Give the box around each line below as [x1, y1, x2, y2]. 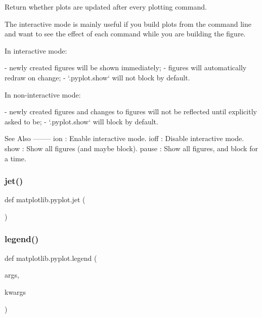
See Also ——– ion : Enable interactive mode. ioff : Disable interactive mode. [5, 133, 244, 144]
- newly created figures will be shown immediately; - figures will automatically [5, 62, 247, 73]
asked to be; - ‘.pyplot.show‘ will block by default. [5, 116, 158, 126]
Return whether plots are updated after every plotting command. [5, 2, 207, 12]
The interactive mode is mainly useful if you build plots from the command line [5, 18, 251, 29]
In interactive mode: [5, 45, 67, 56]
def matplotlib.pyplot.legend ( [5, 252, 97, 263]
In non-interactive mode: [5, 89, 81, 100]
